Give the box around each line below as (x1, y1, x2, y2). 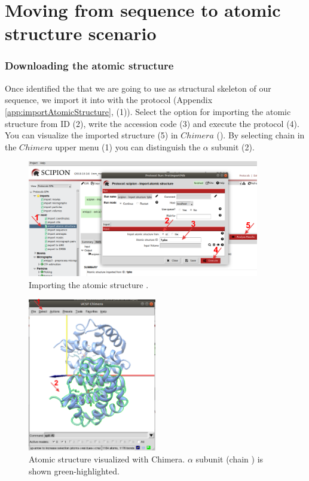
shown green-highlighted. (29, 464, 120, 477)
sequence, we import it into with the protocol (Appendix (5, 93, 213, 106)
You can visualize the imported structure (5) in (5, 129, 178, 141)
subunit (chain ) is (195, 453, 264, 465)
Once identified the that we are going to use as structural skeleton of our (5, 81, 271, 94)
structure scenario (5, 21, 157, 46)
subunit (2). (211, 140, 255, 153)
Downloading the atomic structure (5, 58, 174, 73)
